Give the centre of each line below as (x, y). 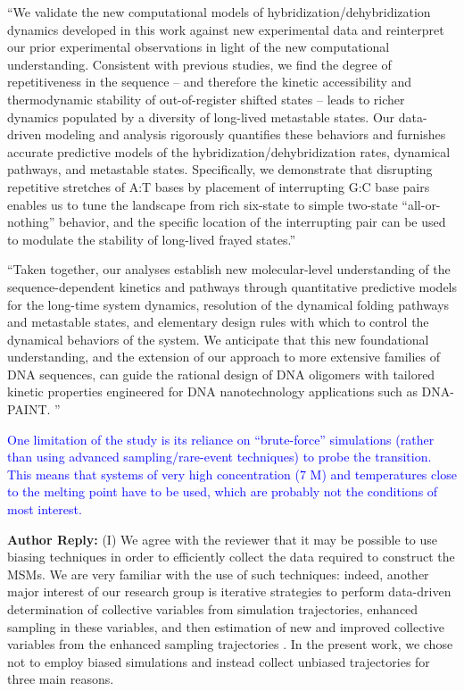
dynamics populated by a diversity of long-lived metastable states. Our (201, 117)
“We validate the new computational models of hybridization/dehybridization (219, 12)
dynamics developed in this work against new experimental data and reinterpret (226, 29)
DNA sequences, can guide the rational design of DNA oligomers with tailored (221, 374)
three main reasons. (61, 679)
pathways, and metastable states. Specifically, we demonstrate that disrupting (220, 169)
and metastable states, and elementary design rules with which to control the (218, 322)
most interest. (45, 509)
